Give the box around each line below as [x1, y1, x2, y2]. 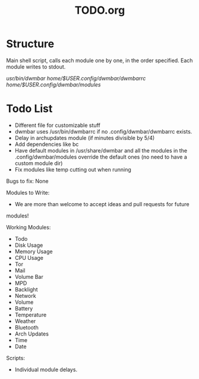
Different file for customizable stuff [14, 122, 101, 129]
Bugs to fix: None [6, 177, 49, 185]
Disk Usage [14, 241, 43, 248]
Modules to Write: [6, 189, 50, 196]
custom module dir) [14, 159, 63, 167]
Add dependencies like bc [14, 141, 79, 148]
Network [14, 292, 37, 299]
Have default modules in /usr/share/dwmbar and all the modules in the [14, 147, 188, 154]
